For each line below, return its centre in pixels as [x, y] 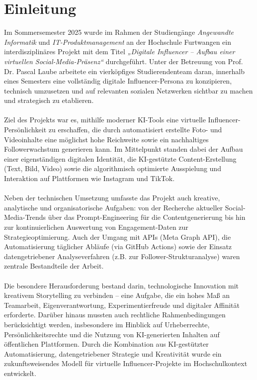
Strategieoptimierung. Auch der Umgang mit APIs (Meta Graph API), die [118, 237]
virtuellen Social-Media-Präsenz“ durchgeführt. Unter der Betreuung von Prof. [124, 61]
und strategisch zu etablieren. [49, 100]
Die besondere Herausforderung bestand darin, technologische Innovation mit [122, 285]
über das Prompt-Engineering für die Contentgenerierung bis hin [147, 217]
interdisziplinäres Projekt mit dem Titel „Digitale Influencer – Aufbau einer [120, 51]
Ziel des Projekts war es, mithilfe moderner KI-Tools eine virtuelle [105, 120]
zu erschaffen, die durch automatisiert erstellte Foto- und [135, 130]
